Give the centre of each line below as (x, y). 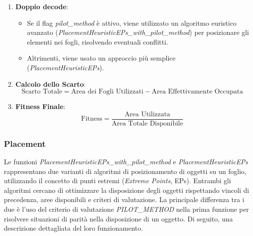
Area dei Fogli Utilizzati (107, 92)
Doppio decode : (42, 6)
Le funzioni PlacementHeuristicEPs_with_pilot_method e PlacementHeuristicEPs (126, 162)
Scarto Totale (42, 92)
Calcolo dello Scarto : (51, 84)
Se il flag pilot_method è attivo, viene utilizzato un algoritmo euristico (132, 23)
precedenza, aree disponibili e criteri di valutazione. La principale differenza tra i (124, 199)
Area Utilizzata (147, 114)
